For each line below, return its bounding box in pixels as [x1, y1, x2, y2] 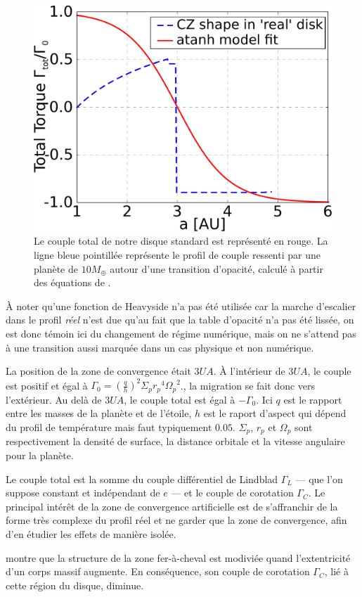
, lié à [324, 564, 349, 579]
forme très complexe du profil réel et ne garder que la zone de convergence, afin [6, 513, 347, 527]
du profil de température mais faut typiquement [6, 419, 212, 434]
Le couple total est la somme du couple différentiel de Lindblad [6, 471, 278, 486]
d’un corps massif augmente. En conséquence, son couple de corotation [6, 564, 310, 579]
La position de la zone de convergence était [6, 364, 191, 378]
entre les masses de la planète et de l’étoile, [6, 406, 192, 421]
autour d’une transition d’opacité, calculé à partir [110, 261, 323, 276]
